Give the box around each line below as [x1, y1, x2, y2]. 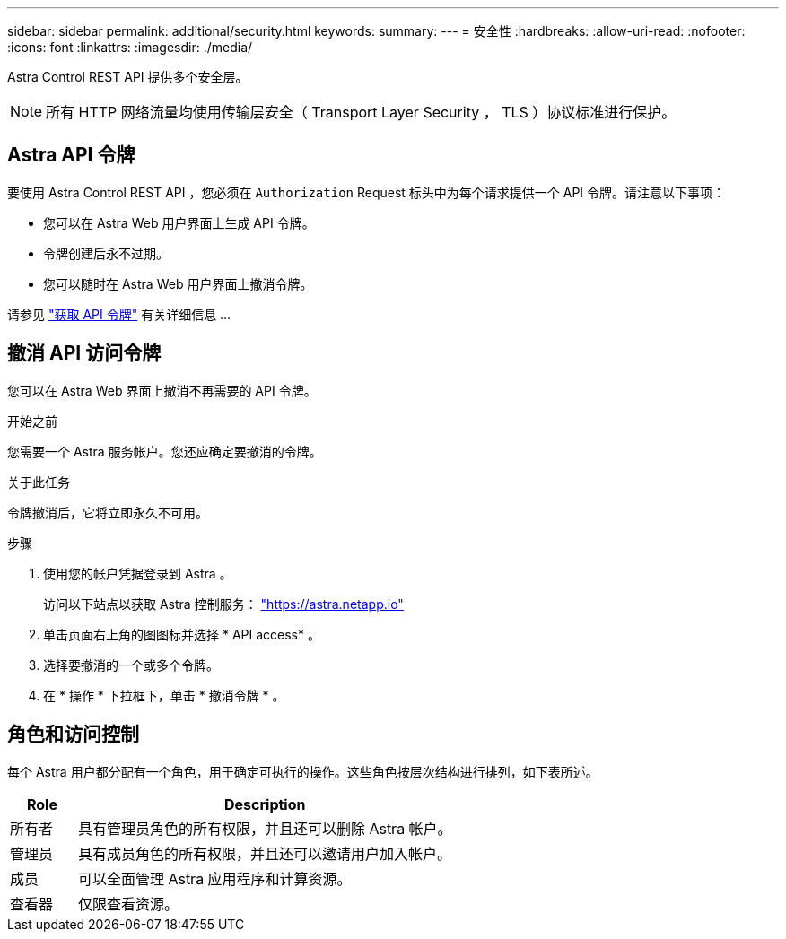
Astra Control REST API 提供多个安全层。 [7, 69, 249, 84]
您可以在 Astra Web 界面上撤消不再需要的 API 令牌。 [7, 382, 317, 398]
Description [224, 795, 306, 813]
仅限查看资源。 [77, 894, 179, 913]
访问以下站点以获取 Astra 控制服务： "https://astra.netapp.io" [43, 596, 404, 612]
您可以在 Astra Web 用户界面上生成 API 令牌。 [43, 214, 315, 230]
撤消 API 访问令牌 [7, 342, 162, 365]
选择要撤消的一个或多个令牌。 [43, 656, 219, 673]
